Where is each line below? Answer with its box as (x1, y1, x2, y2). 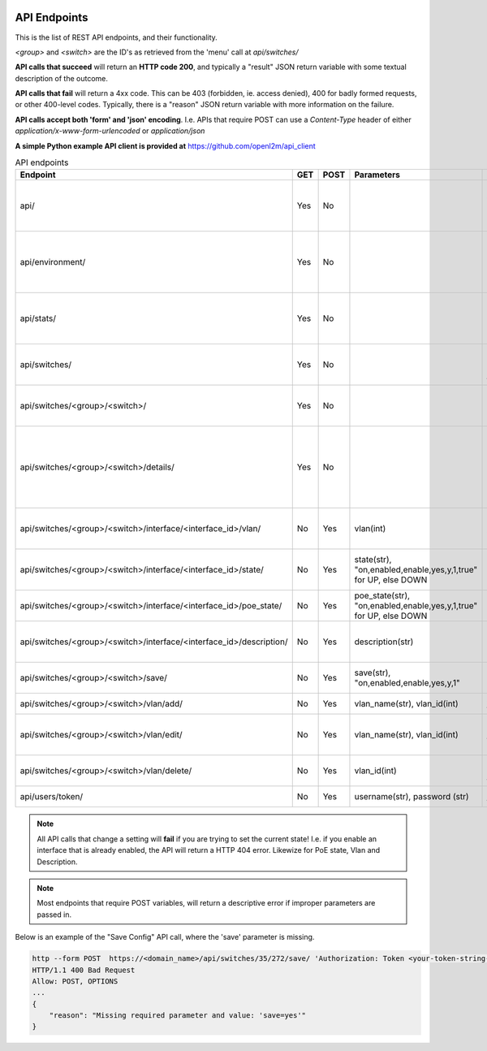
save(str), (354, 667, 391, 678)
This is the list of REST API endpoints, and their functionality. (15, 32, 218, 42)
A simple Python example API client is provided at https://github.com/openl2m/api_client (15, 141, 316, 150)
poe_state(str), (354, 590, 410, 601)
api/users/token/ (19, 791, 84, 802)
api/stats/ (19, 313, 57, 324)
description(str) (354, 636, 414, 647)
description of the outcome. (15, 73, 109, 83)
